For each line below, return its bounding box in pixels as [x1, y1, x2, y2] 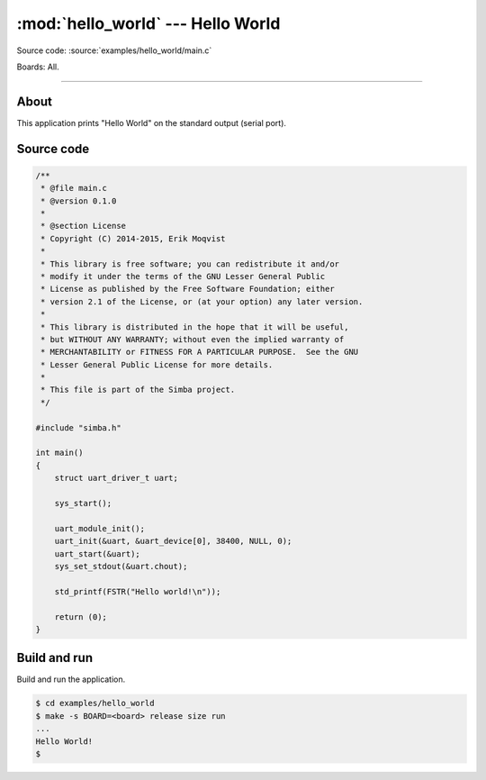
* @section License [40, 221, 126, 231]
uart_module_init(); [54, 523, 146, 533]
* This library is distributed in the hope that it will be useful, [40, 322, 349, 332]
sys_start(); [54, 498, 112, 508]
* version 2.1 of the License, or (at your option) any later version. [40, 296, 364, 306]
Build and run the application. [16, 674, 126, 685]
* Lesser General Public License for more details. [40, 359, 274, 369]
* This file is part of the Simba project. [40, 385, 236, 395]
